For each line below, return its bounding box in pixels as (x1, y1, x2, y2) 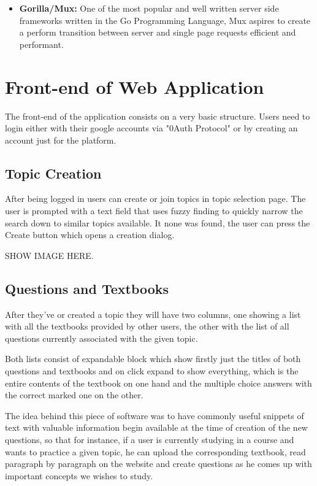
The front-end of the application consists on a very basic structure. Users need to (5, 109, 310, 122)
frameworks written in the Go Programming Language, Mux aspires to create (19, 13, 311, 26)
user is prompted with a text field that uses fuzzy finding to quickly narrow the (5, 204, 303, 217)
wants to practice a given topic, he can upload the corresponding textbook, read (5, 445, 306, 458)
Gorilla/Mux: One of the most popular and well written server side (19, 2, 279, 14)
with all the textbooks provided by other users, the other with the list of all (5, 320, 289, 333)
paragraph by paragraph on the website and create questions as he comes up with (5, 457, 312, 470)
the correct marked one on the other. (5, 388, 143, 401)
